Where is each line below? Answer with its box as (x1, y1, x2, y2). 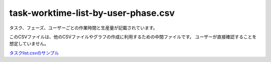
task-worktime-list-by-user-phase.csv (9, 7, 175, 18)
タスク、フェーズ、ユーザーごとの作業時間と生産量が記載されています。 (9, 25, 158, 31)
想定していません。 (9, 41, 49, 47)
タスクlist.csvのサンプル (9, 50, 59, 56)
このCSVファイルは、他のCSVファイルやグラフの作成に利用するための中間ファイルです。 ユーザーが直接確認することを (9, 34, 257, 40)
